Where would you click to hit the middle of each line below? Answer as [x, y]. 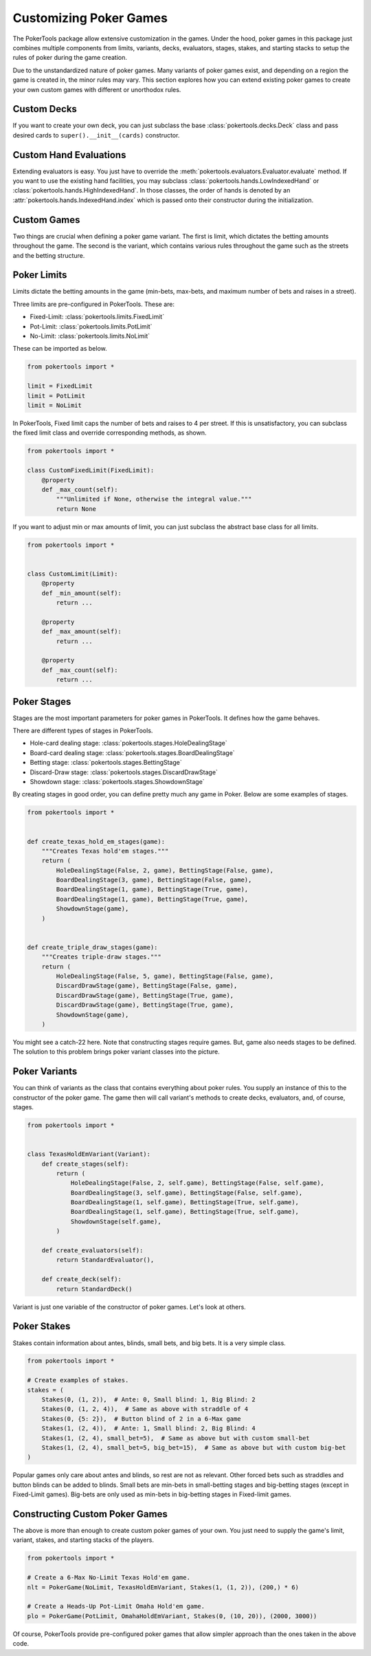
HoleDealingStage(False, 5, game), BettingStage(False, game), [165, 976]
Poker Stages [42, 701]
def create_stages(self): [85, 1164]
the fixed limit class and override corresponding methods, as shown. [110, 433]
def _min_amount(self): [81, 593]
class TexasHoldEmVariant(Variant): [89, 1154]
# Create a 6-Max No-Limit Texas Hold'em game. [109, 1578]
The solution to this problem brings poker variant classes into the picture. [116, 1052]
